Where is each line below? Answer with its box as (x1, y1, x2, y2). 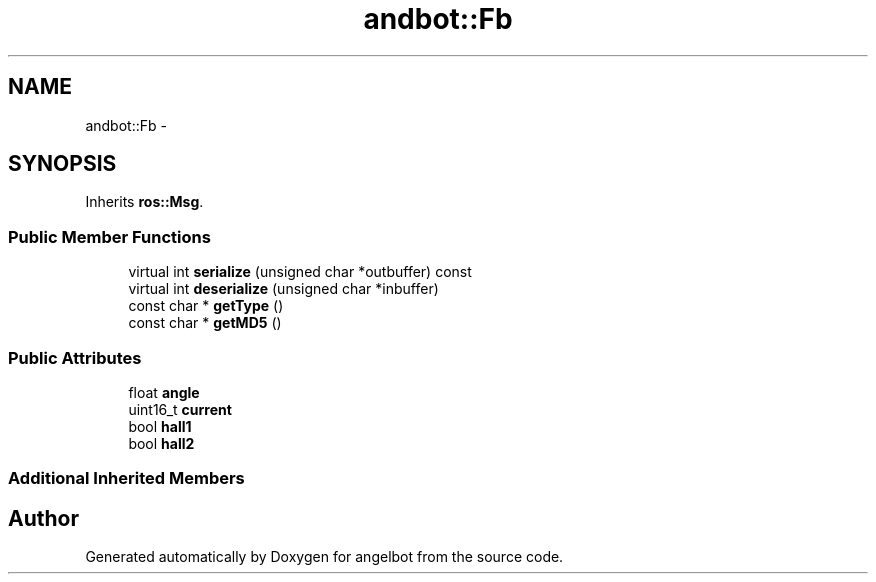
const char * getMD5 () (128, 314, 282, 332)
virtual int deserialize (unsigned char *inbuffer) (128, 280, 439, 298)
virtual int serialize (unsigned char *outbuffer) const (128, 263, 472, 281)
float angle (128, 383, 200, 401)
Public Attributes (8, 347, 142, 368)
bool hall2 (128, 434, 195, 452)
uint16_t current (128, 400, 232, 418)
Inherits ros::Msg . (85, 193, 204, 211)
